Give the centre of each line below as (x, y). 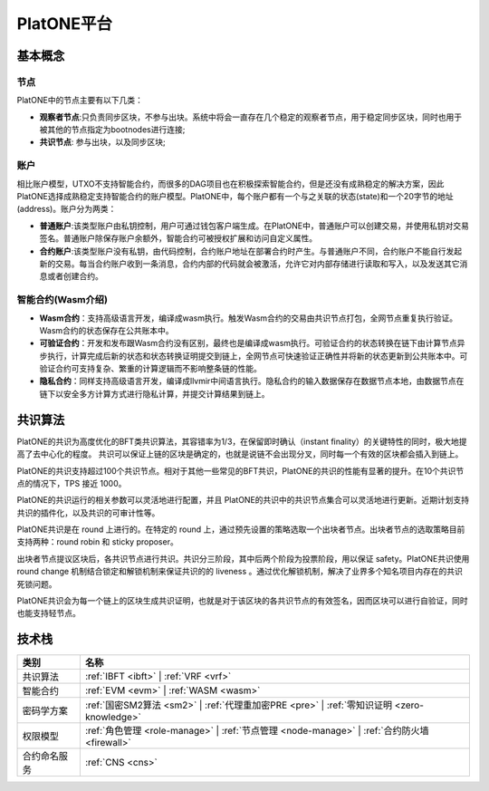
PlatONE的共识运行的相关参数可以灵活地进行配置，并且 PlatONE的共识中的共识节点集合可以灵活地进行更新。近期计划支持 (243, 500)
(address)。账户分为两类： (67, 209)
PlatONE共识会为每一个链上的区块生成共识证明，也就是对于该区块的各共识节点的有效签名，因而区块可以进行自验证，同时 (242, 601)
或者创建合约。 (75, 276)
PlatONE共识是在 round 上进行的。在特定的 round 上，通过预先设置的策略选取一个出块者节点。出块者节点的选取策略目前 (241, 529)
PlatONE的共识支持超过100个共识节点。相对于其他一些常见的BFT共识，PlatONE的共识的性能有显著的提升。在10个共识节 (240, 470)
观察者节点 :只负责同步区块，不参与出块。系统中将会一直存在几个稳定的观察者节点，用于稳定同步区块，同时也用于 (251, 117)
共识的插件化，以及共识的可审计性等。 (88, 513)
